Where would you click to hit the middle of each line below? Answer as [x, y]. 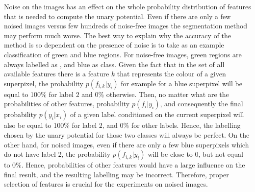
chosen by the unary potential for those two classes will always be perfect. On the [127, 134]
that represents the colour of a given [171, 74]
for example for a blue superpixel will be [181, 83]
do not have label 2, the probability [57, 154]
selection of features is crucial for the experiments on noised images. [106, 184]
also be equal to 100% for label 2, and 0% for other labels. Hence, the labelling [122, 125]
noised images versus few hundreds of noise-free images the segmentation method [126, 26]
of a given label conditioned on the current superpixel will [157, 114]
